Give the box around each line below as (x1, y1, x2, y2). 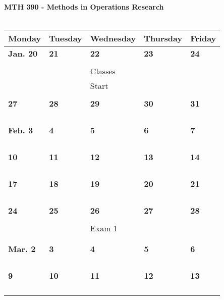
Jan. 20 (8, 47, 38, 60)
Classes (90, 65, 116, 77)
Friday (190, 32, 216, 44)
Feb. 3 (8, 124, 33, 136)
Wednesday (90, 32, 136, 44)
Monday (8, 32, 41, 44)
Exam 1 (90, 222, 118, 234)
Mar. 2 (8, 243, 36, 255)
